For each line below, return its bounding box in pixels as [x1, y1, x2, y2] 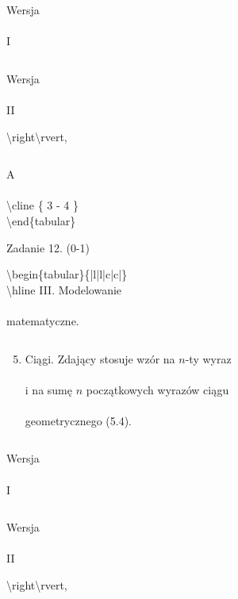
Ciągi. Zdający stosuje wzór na [25, 350, 175, 367]
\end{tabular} [6, 212, 76, 228]
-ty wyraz [185, 350, 232, 367]
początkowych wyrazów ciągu [86, 381, 229, 397]
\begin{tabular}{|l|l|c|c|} [6, 266, 128, 282]
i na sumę [25, 381, 72, 397]
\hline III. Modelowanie [6, 281, 122, 298]
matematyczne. [6, 312, 79, 328]
